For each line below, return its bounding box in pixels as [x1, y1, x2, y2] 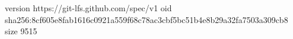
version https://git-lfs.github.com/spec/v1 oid [5, 2, 172, 14]
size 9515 [5, 25, 37, 37]
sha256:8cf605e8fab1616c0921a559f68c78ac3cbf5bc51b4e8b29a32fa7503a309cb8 [5, 13, 288, 25]
